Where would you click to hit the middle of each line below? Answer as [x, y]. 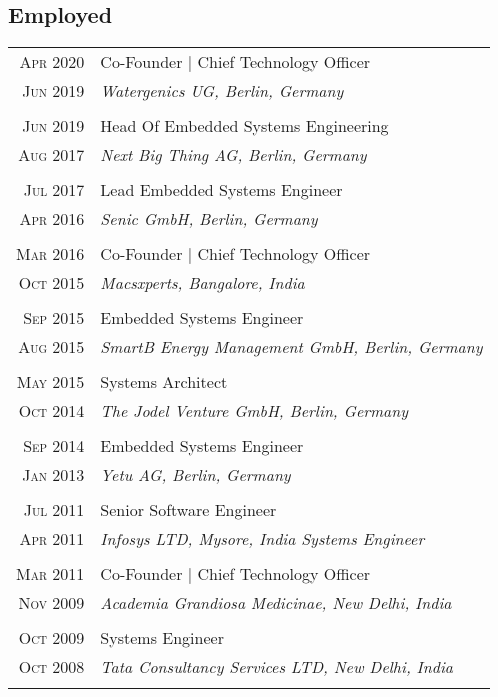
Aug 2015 [51, 347]
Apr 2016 [52, 219]
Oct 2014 [51, 411]
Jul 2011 [54, 510]
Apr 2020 [52, 62]
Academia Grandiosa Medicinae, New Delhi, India [276, 603]
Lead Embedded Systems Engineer [221, 190]
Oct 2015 [51, 283]
